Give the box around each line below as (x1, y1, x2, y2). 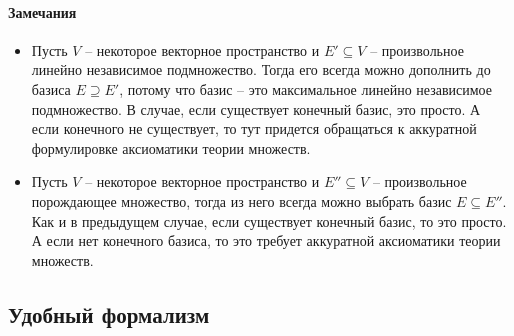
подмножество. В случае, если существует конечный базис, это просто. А (31, 98, 481, 119)
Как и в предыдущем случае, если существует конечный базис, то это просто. (31, 210, 507, 231)
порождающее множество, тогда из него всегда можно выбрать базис (31, 190, 452, 211)
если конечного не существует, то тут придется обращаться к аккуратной (31, 118, 477, 139)
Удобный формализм (8, 298, 210, 329)
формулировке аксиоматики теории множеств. (31, 137, 311, 158)
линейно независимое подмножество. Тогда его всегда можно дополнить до (31, 59, 491, 80)
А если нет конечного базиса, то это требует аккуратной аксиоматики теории (31, 230, 501, 251)
